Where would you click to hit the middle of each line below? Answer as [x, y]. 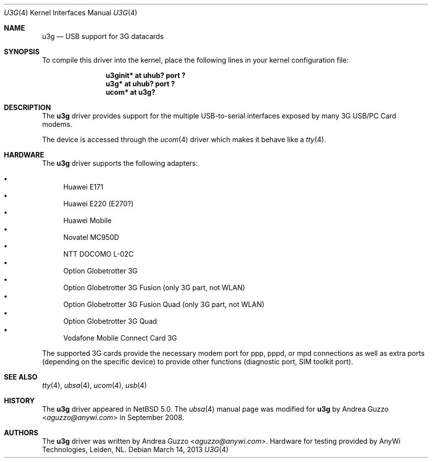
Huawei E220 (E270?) [98, 204]
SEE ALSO [21, 377]
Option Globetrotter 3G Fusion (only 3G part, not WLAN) [154, 288]
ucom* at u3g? [130, 92]
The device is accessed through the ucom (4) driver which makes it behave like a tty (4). [184, 139]
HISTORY [19, 401]
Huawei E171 [83, 187]
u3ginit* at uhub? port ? [145, 75]
